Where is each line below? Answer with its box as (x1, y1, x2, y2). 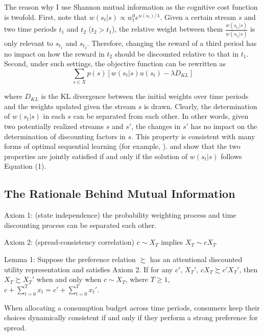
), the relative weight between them (112, 23, 223, 34)
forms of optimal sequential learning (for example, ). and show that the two (4, 141, 241, 151)
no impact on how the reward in (4, 48, 105, 59)
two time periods (4, 23, 57, 34)
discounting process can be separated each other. (4, 219, 157, 230)
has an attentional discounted (150, 253, 243, 264)
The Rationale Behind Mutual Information (4, 186, 235, 201)
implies (161, 237, 183, 247)
